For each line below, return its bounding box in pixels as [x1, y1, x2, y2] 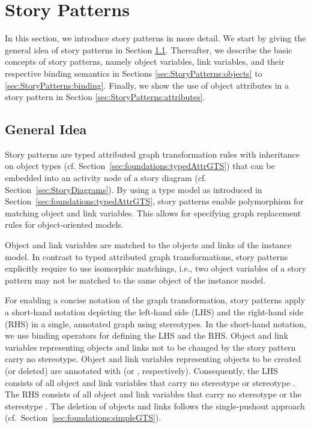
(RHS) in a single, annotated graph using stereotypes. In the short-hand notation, [5, 317, 307, 330]
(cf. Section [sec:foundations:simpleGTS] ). [5, 411, 162, 424]
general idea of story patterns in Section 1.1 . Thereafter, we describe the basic [5, 43, 292, 56]
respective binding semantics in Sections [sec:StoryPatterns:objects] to [5, 67, 262, 79]
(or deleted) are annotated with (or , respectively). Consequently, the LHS [5, 364, 279, 376]
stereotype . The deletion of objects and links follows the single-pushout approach [5, 399, 305, 412]
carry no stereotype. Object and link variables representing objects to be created [5, 352, 301, 365]
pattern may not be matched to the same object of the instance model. [5, 273, 266, 286]
